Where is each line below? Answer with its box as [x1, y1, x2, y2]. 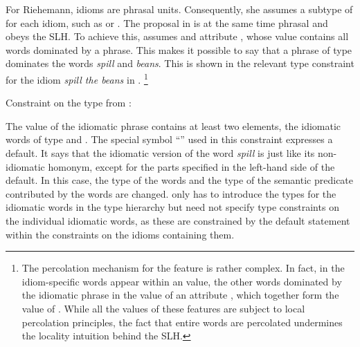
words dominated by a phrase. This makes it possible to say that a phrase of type [6, 42, 352, 57]
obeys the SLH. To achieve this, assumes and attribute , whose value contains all [6, 29, 349, 44]
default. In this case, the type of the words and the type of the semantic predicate [6, 173, 354, 187]
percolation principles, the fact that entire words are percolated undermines [21, 315, 343, 329]
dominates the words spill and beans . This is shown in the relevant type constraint [6, 56, 354, 71]
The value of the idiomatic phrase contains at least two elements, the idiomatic [6, 118, 341, 133]
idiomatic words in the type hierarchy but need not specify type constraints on [6, 200, 339, 214]
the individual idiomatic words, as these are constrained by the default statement [6, 213, 350, 227]
